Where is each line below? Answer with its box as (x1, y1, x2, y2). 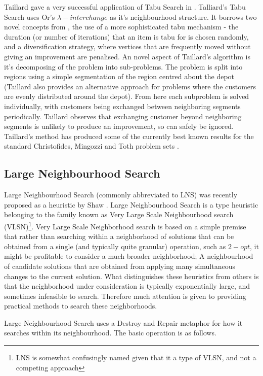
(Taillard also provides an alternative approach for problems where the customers (4, 81, 256, 91)
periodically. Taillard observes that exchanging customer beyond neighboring (4, 111, 242, 121)
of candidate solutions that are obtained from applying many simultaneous (4, 260, 235, 271)
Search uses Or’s (4, 11, 55, 22)
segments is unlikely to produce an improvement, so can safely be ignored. (4, 121, 234, 131)
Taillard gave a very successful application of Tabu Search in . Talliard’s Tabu (4, 2, 246, 12)
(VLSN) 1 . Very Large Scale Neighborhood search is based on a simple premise (4, 219, 246, 231)
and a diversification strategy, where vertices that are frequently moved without (4, 41, 251, 52)
